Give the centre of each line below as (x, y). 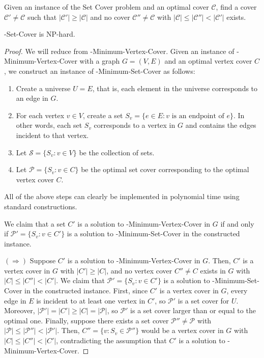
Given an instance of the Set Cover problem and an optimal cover (107, 7)
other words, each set (49, 125)
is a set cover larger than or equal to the (193, 310)
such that (42, 17)
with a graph (100, 61)
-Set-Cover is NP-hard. (40, 34)
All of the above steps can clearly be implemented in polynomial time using (122, 196)
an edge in (32, 98)
